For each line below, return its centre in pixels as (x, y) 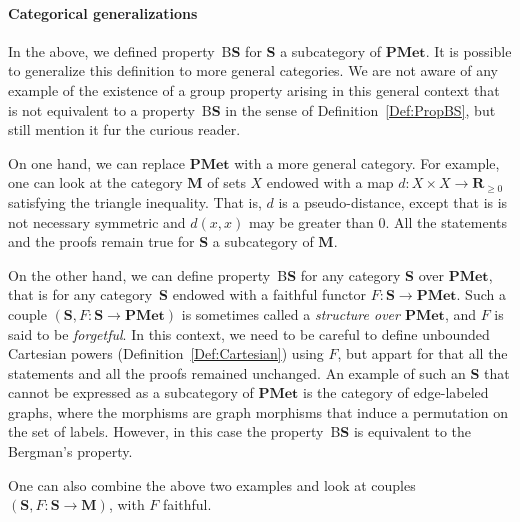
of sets (226, 182)
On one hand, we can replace (96, 162)
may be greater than (311, 221)
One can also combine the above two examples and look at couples (212, 484)
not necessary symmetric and (97, 221)
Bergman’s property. (70, 451)
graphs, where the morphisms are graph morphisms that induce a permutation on (258, 411)
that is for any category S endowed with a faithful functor (187, 294)
